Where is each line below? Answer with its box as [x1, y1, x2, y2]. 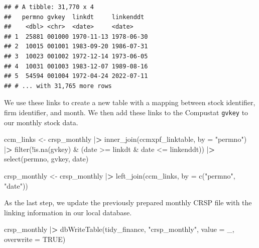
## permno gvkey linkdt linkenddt [4, 13, 145, 21]
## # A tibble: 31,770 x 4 [4, 4, 94, 11]
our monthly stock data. [4, 117, 78, 127]
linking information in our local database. [4, 207, 132, 217]
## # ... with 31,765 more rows [4, 82, 112, 90]
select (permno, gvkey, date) [4, 153, 89, 164]
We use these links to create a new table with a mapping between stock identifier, [4, 97, 255, 108]
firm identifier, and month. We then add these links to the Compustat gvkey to [4, 107, 248, 117]
